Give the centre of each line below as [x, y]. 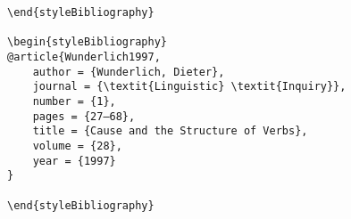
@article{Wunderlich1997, [84, 57]
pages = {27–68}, [84, 116]
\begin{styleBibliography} [87, 42]
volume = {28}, [77, 146]
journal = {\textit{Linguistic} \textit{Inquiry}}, [189, 87]
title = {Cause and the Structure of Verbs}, [170, 131]
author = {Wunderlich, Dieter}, [129, 72]
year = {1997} [74, 161]
